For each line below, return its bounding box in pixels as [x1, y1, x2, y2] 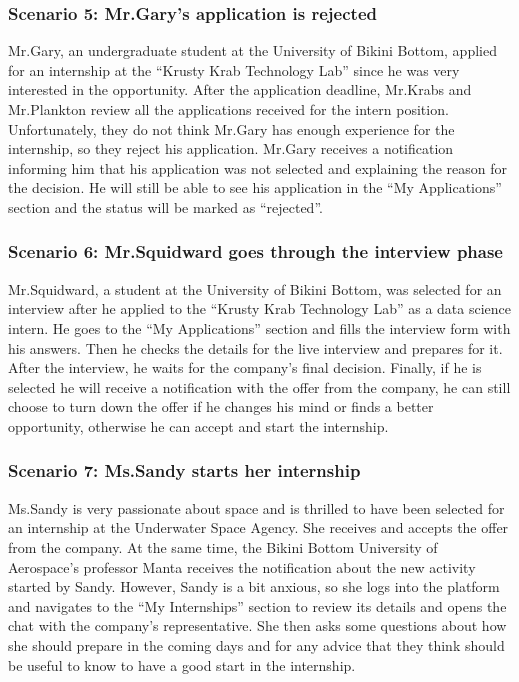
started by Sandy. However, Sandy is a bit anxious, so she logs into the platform [8, 576, 500, 597]
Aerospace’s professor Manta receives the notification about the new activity [8, 556, 476, 577]
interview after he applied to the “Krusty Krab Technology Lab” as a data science [8, 298, 512, 319]
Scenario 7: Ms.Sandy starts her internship [8, 458, 361, 483]
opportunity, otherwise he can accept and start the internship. [8, 415, 389, 436]
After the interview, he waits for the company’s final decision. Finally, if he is [8, 357, 482, 378]
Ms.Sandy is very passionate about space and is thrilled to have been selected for [8, 497, 505, 518]
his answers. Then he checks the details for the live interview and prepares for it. [8, 337, 503, 358]
